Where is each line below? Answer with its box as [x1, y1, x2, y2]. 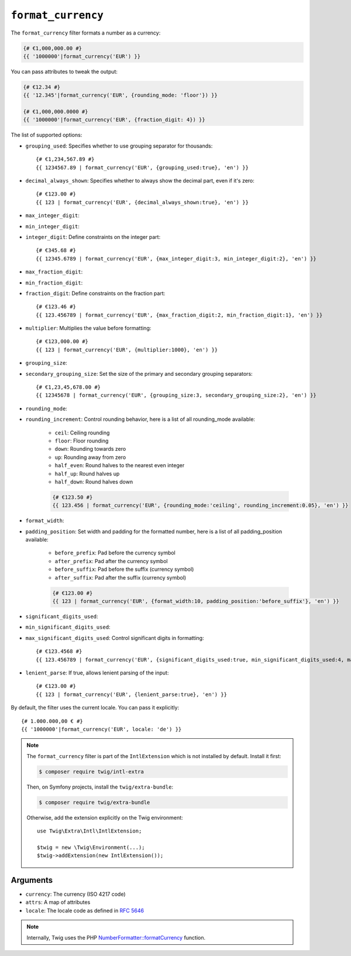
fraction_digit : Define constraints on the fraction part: [25, 290, 166, 297]
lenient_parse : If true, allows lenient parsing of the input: [25, 669, 169, 676]
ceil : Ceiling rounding [54, 429, 110, 436]
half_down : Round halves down [54, 478, 133, 485]
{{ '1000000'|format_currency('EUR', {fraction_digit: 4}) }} [23, 116, 205, 123]
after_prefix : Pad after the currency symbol [54, 557, 168, 564]
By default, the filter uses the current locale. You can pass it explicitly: [11, 704, 180, 711]
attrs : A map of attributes [25, 899, 91, 906]
